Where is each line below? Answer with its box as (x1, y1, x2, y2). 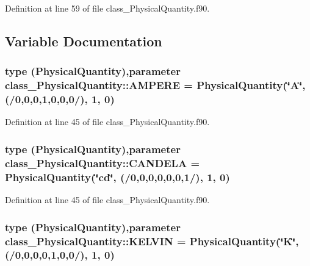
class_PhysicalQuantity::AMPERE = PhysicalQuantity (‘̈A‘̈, (5, 77, 306, 93)
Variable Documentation (5, 31, 162, 50)
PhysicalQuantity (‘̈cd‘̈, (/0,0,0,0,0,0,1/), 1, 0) (5, 169, 230, 184)
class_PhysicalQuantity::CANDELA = (5, 155, 200, 170)
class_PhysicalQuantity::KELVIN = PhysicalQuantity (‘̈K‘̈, (5, 233, 299, 248)
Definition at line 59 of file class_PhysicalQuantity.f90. (5, 2, 210, 14)
